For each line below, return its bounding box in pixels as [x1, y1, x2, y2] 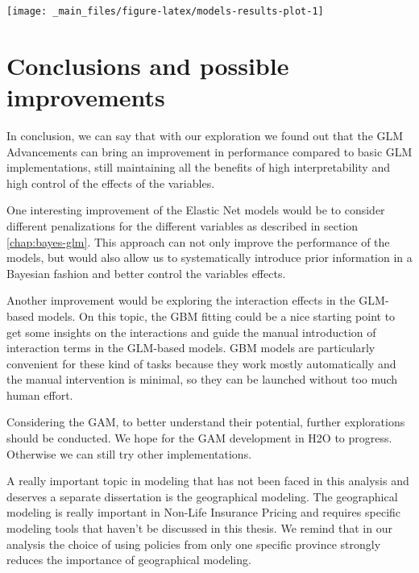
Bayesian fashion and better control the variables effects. [6, 264, 286, 281]
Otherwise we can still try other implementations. [6, 445, 252, 462]
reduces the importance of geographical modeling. [6, 551, 251, 568]
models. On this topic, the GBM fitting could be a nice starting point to [37, 307, 396, 324]
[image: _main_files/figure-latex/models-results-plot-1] [6, 6, 324, 17]
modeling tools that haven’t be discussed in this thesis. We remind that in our [6, 520, 392, 537]
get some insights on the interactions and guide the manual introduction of [6, 323, 376, 340]
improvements [6, 81, 165, 114]
